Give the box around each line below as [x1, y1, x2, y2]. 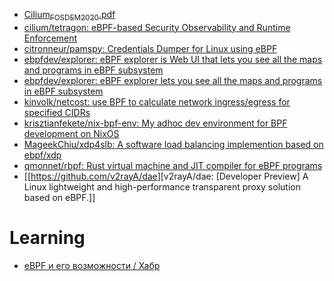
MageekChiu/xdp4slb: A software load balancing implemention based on [23, 138, 324, 150]
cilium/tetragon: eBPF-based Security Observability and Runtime [23, 21, 291, 33]
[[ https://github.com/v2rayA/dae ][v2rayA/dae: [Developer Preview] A [23, 170, 309, 182]
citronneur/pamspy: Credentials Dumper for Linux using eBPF [23, 42, 278, 54]
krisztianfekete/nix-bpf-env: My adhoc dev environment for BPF [23, 117, 288, 129]
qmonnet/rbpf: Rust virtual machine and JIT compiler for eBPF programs [23, 159, 323, 171]
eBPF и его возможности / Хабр [23, 259, 161, 271]
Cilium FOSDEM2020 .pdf [23, 9, 116, 23]
